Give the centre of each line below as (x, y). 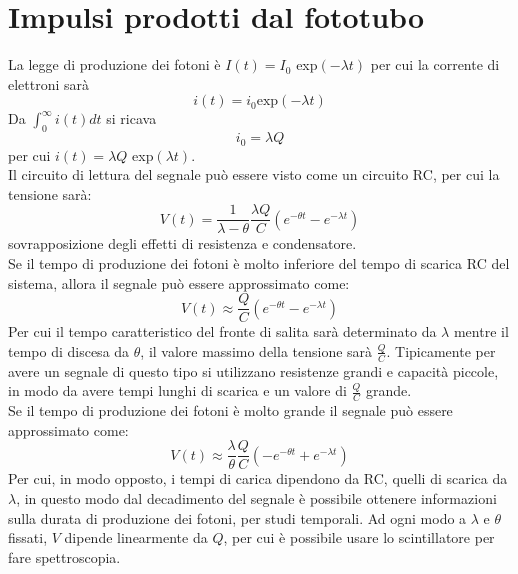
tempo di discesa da (69, 350)
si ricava (131, 118)
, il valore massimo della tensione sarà (256, 350)
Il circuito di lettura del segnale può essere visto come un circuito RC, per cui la (254, 174)
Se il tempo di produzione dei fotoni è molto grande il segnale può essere (230, 410)
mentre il (481, 331)
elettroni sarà (49, 83)
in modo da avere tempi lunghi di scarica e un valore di (177, 390)
